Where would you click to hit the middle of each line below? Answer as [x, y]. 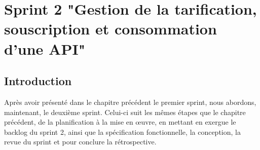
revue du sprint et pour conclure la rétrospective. [80, 142]
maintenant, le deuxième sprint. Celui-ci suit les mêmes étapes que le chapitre [125, 112]
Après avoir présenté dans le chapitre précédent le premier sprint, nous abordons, [130, 102]
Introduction [38, 81]
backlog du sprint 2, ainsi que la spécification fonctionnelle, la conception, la [122, 132]
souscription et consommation [110, 29]
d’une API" [45, 48]
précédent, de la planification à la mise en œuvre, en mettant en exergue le [120, 122]
